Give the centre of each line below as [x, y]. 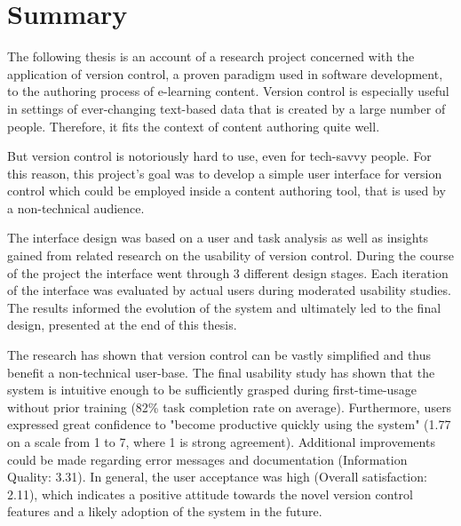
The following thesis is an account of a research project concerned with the [211, 56]
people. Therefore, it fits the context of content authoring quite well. [194, 126]
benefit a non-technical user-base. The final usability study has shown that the [221, 372]
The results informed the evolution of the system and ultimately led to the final [224, 307]
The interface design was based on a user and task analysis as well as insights [218, 238]
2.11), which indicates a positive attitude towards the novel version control [210, 494]
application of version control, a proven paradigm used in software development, [225, 73]
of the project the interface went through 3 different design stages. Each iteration [228, 272]
